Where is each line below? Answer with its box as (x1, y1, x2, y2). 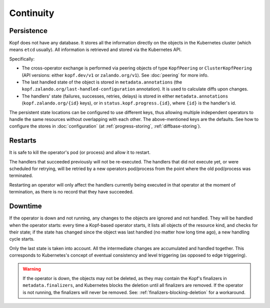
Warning (22, 266, 41, 272)
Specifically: (9, 55, 35, 62)
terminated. (9, 172, 33, 178)
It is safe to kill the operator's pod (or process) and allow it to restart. (9, 149, 151, 155)
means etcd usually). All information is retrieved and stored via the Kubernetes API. (9, 46, 182, 52)
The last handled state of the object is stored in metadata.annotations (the (21, 79, 182, 85)
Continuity (9, 7, 54, 18)
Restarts (9, 136, 37, 145)
